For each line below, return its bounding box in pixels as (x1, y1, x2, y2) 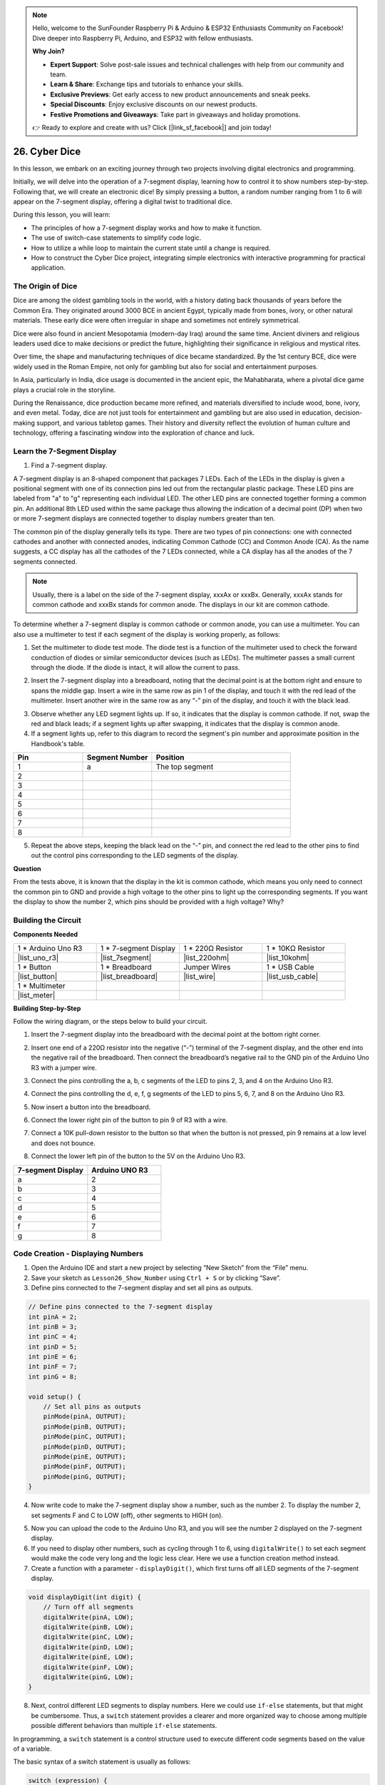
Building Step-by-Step (13, 1004, 81, 1012)
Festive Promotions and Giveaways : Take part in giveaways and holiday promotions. (50, 110, 301, 119)
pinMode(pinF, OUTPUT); (43, 1462, 126, 1471)
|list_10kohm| (266, 952, 309, 962)
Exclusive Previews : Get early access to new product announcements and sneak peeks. (50, 90, 311, 99)
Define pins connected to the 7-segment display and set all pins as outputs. (31, 1284, 253, 1292)
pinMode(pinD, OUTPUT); (43, 1442, 126, 1451)
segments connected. (13, 557, 78, 565)
